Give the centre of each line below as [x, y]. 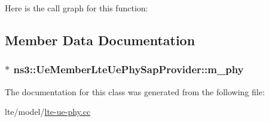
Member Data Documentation [100, 40]
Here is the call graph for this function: [77, 8]
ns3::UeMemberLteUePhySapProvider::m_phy [129, 69]
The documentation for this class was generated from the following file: [135, 91]
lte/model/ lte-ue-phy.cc [48, 112]
